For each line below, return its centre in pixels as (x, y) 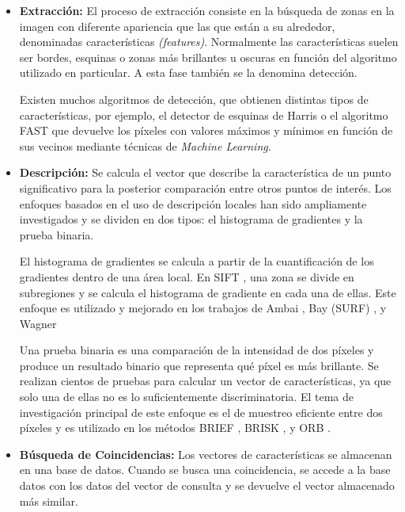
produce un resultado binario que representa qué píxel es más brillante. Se (199, 365)
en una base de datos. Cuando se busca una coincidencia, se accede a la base (205, 470)
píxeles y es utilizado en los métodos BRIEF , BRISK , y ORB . (175, 428)
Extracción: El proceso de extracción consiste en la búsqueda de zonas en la (207, 10)
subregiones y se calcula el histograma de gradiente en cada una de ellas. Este (208, 292)
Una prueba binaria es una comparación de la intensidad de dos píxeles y (197, 350)
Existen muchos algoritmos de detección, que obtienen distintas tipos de (194, 99)
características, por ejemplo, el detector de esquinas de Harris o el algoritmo (204, 115)
